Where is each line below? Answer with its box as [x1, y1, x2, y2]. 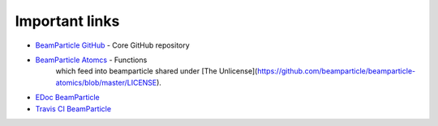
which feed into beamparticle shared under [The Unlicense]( [55, 66, 258, 76]
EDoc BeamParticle [35, 93, 101, 103]
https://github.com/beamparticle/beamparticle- [256, 66, 416, 76]
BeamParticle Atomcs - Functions [35, 55, 148, 65]
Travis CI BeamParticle [35, 103, 112, 113]
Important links [15, 12, 120, 30]
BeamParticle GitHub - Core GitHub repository [35, 40, 190, 50]
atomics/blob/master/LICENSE [55, 78, 157, 87]
